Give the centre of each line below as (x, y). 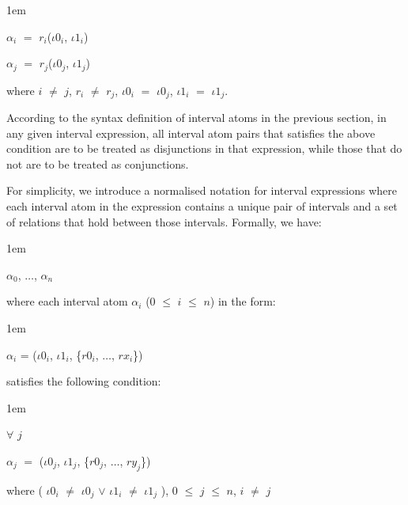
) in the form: (243, 301)
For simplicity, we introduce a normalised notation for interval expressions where (202, 190)
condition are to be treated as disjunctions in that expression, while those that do (204, 148)
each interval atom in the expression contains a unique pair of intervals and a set (202, 206)
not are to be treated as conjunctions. (98, 163)
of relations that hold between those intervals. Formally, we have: (164, 221)
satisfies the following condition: (84, 381)
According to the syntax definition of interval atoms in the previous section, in (196, 118)
